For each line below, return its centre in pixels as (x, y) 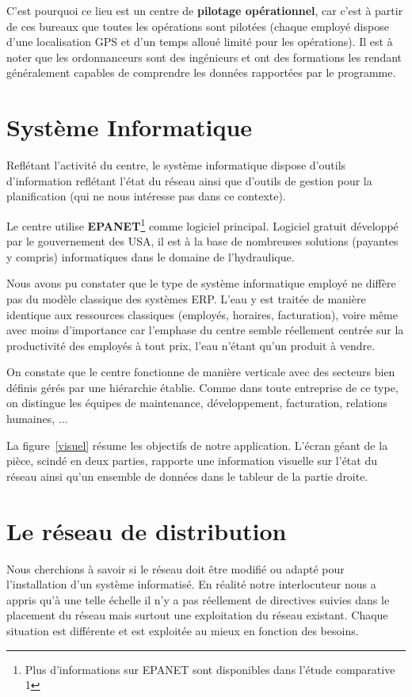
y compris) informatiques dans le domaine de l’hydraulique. (151, 256)
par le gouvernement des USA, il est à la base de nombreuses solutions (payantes (202, 241)
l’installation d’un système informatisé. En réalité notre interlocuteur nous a (191, 584)
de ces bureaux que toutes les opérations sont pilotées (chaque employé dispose (198, 26)
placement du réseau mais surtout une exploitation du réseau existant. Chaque (197, 615)
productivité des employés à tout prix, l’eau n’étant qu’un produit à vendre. (191, 345)
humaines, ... (37, 419)
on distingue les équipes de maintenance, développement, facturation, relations (197, 403)
